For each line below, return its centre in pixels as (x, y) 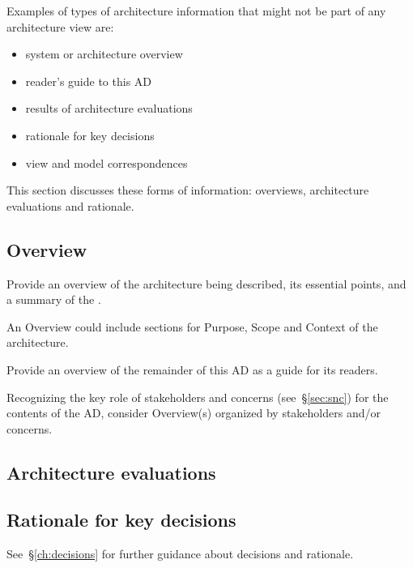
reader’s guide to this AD (89, 81)
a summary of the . (54, 299)
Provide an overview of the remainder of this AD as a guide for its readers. (192, 369)
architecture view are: (60, 26)
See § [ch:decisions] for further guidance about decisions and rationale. (180, 554)
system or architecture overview (104, 54)
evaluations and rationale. (70, 205)
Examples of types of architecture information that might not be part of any (196, 11)
